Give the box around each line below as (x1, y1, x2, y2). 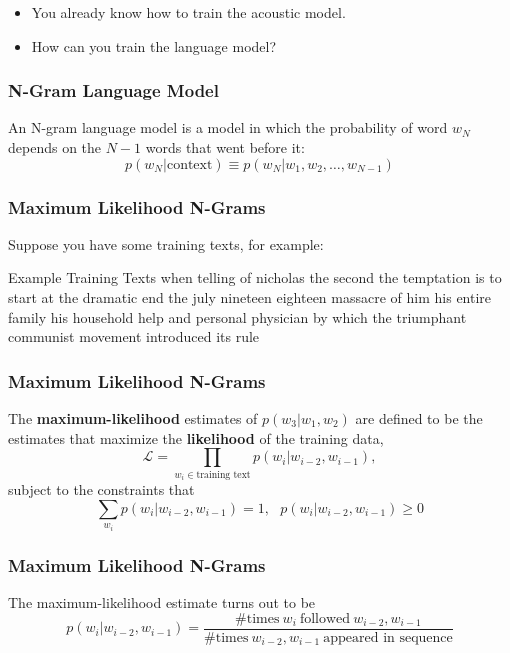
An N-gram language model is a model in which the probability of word (8, 117, 448, 138)
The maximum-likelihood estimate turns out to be (8, 592, 316, 612)
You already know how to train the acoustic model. (31, 2, 346, 22)
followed (299, 611, 351, 626)
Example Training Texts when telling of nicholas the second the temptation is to (8, 267, 502, 288)
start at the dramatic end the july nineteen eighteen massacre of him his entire (8, 287, 492, 307)
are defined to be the (355, 408, 483, 428)
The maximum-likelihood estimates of (8, 408, 258, 428)
